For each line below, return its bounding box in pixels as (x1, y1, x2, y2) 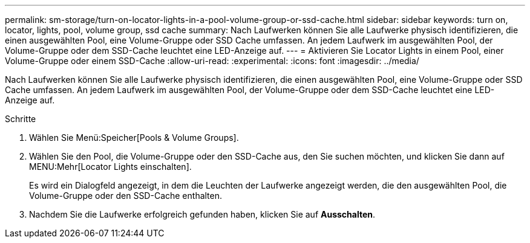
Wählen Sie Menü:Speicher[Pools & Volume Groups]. (29, 132, 239, 143)
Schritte (5, 114, 36, 124)
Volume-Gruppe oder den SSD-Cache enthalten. (29, 190, 223, 201)
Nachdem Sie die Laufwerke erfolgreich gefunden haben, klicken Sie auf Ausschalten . (29, 209, 376, 219)
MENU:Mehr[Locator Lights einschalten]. (29, 161, 192, 172)
